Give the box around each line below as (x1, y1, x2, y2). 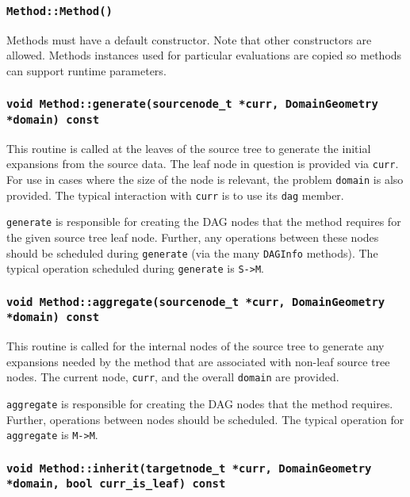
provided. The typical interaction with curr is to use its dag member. (6, 186, 344, 203)
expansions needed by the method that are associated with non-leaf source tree (6, 353, 390, 369)
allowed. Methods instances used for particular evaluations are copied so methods (6, 47, 402, 63)
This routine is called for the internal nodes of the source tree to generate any (6, 338, 385, 354)
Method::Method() (6, 4, 113, 17)
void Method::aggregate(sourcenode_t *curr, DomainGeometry (6, 295, 385, 308)
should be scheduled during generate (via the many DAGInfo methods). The (6, 244, 378, 261)
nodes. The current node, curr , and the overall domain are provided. (6, 369, 339, 385)
